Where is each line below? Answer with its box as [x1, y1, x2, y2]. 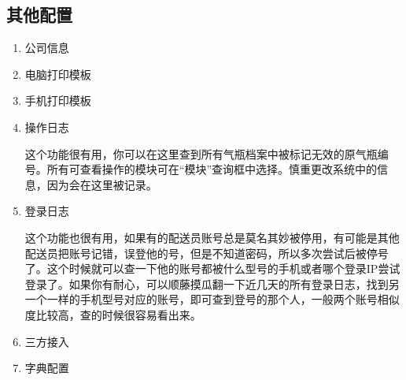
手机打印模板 [24, 92, 91, 109]
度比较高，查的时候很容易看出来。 [24, 306, 201, 322]
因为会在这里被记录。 [46, 176, 157, 192]
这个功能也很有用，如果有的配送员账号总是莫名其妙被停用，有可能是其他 [24, 229, 400, 245]
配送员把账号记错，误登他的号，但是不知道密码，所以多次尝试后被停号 [24, 244, 389, 261]
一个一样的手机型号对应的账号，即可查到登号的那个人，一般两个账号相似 [24, 291, 400, 307]
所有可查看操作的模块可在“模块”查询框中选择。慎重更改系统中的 [46, 161, 378, 177]
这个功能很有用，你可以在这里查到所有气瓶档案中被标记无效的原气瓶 [24, 145, 378, 162]
